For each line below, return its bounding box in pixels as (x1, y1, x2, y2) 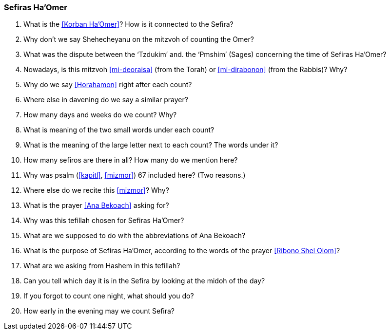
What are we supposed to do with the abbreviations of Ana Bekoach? (23, 231, 246, 240)
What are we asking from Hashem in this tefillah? (23, 261, 180, 270)
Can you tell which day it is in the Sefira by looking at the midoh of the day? (23, 277, 265, 285)
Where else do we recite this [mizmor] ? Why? (23, 186, 169, 195)
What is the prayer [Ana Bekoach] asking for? (23, 201, 169, 210)
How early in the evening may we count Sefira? (23, 307, 175, 315)
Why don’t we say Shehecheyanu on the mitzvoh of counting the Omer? (23, 35, 254, 44)
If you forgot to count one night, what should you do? (23, 292, 194, 300)
